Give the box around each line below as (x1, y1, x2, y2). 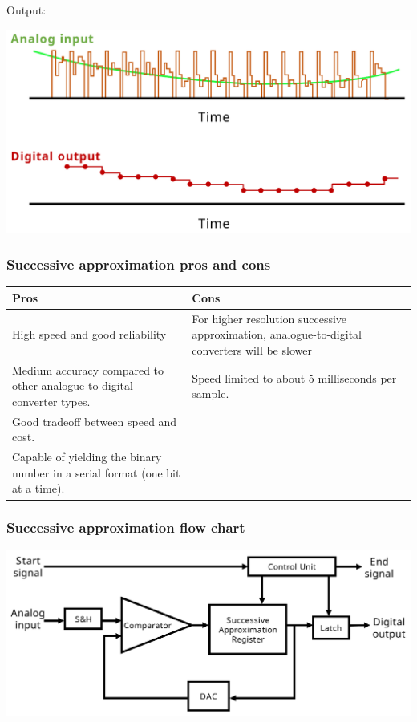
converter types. (12, 392, 91, 409)
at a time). (12, 480, 65, 497)
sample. (192, 385, 229, 402)
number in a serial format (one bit (12, 464, 180, 481)
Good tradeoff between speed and (12, 412, 177, 429)
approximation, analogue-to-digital (192, 326, 362, 343)
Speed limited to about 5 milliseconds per (192, 369, 397, 386)
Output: (6, 2, 47, 18)
